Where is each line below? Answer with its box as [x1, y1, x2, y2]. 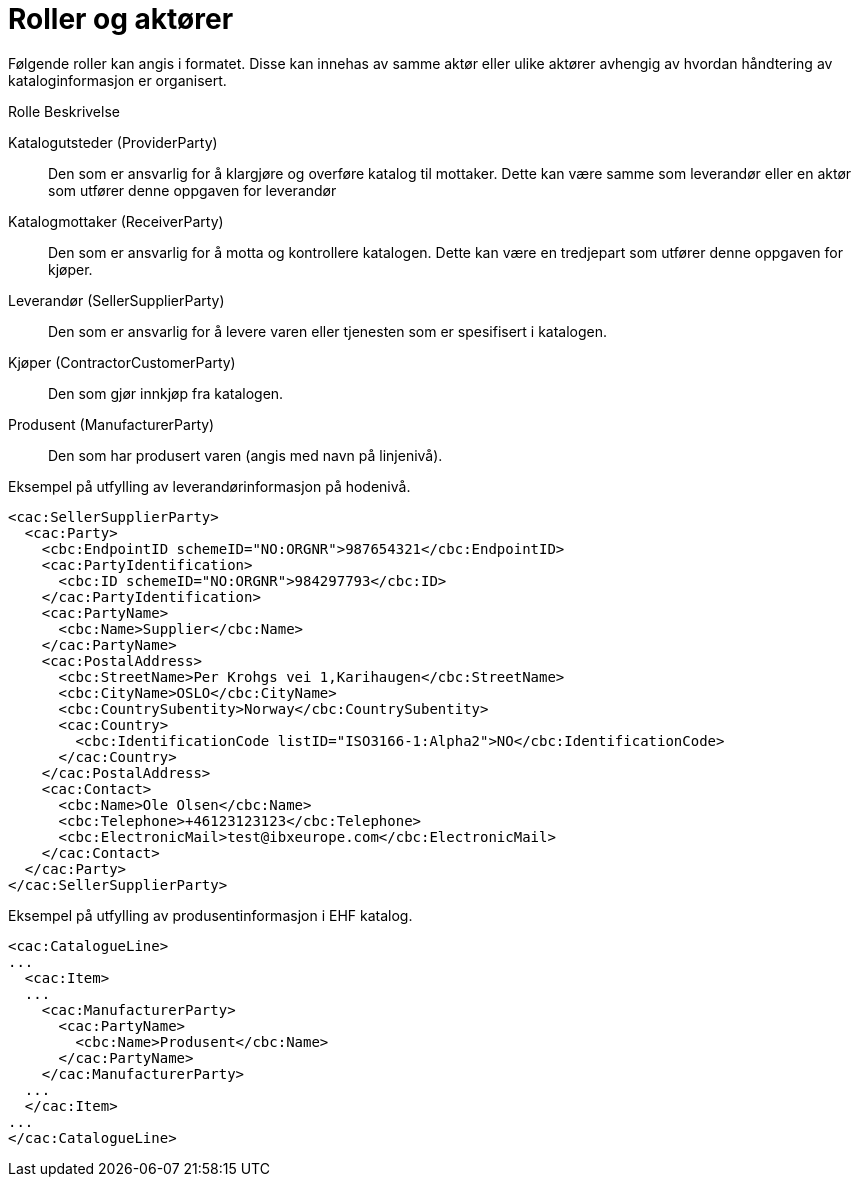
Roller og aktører [8, 2, 234, 36]
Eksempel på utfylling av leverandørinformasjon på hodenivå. [8, 477, 411, 495]
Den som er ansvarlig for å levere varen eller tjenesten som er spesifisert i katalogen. [48, 322, 608, 340]
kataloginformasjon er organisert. [8, 71, 227, 89]
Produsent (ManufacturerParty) [8, 415, 215, 433]
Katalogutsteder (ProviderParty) [8, 133, 218, 151]
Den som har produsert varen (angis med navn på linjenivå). [48, 446, 443, 464]
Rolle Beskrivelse [8, 102, 120, 120]
